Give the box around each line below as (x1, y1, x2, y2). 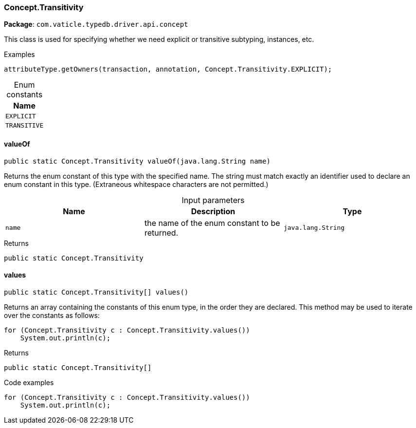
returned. (144, 227, 179, 238)
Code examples (4, 378, 54, 387)
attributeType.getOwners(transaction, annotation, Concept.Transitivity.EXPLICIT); (4, 65, 332, 74)
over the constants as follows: (4, 311, 100, 319)
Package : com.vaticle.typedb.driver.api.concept (4, 20, 188, 29)
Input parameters (181, 195, 245, 205)
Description (191, 206, 235, 216)
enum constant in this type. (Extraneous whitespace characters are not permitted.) (4, 180, 269, 188)
